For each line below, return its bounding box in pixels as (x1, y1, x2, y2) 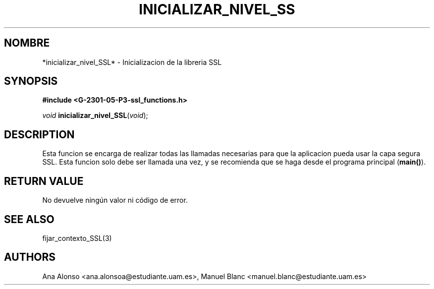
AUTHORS (4, 251, 56, 264)
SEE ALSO (4, 213, 54, 226)
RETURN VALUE (4, 174, 84, 187)
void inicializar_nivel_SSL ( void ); (42, 111, 148, 120)
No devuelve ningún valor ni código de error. (42, 196, 188, 205)
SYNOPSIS (4, 75, 58, 88)
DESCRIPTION (4, 128, 75, 141)
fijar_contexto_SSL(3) (42, 233, 112, 242)
